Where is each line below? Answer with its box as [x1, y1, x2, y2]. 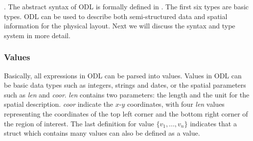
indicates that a [190, 118, 237, 128]
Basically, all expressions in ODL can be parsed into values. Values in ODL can [4, 70, 242, 80]
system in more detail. [4, 30, 70, 40]
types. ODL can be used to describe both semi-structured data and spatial [4, 11, 228, 21]
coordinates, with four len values [127, 99, 225, 109]
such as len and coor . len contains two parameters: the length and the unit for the [4, 89, 250, 99]
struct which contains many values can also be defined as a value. [4, 128, 200, 138]
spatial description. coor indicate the [4, 99, 113, 109]
